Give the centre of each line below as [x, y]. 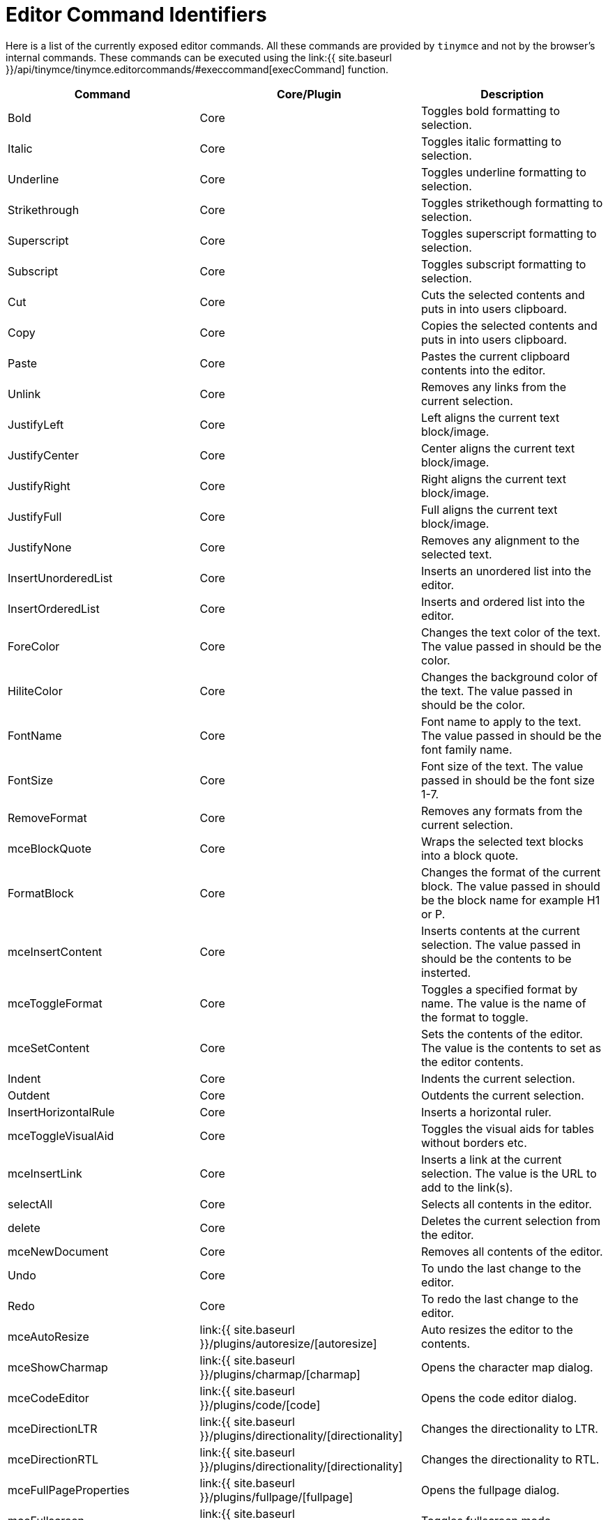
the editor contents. [472, 1062]
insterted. [446, 972]
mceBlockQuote [50, 848]
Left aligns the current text [490, 417]
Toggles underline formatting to [503, 172]
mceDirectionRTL [53, 1459]
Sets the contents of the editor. [502, 1034]
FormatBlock [41, 893]
